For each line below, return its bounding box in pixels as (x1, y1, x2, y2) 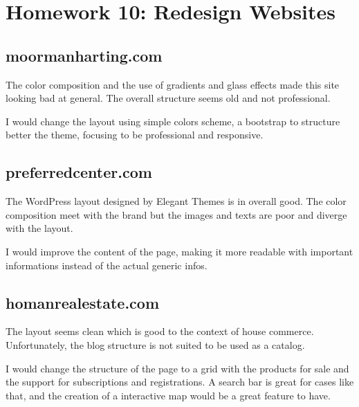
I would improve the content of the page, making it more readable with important (6, 244, 353, 258)
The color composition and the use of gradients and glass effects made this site (6, 77, 340, 91)
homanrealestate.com (6, 291, 160, 313)
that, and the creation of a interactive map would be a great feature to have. (6, 388, 331, 402)
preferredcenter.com (6, 161, 152, 183)
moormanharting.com (6, 44, 163, 66)
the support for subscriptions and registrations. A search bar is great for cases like (6, 374, 354, 389)
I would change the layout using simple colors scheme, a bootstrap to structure (6, 114, 340, 128)
